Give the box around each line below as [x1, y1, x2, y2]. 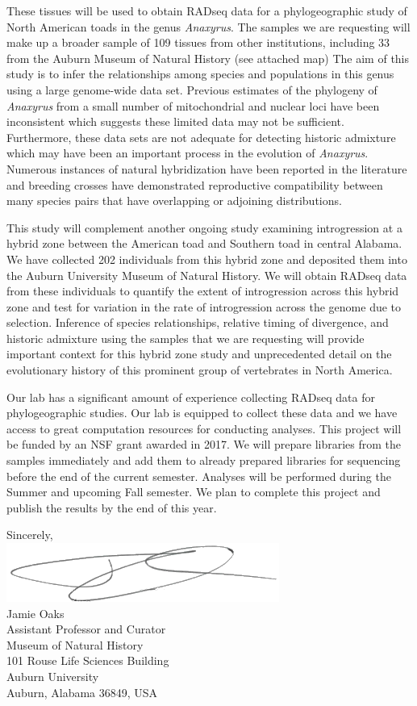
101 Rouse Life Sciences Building [6, 652, 169, 669]
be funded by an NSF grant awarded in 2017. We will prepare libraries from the [6, 436, 402, 453]
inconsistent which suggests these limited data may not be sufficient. [6, 113, 344, 130]
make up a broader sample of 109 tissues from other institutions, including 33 [6, 34, 390, 51]
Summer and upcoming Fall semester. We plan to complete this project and [6, 483, 381, 500]
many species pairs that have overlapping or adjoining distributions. [6, 192, 342, 209]
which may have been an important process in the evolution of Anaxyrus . [6, 144, 369, 161]
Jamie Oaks [6, 604, 65, 621]
